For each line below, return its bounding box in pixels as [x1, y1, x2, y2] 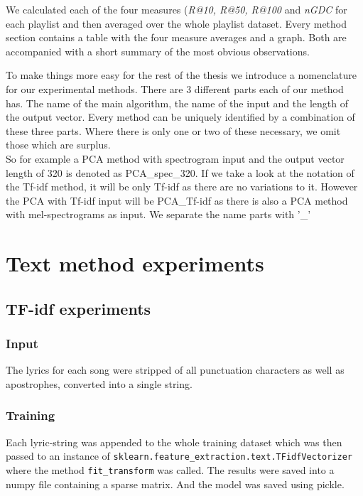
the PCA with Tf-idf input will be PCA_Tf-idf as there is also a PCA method [6, 193, 348, 207]
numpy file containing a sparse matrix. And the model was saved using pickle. [6, 476, 345, 491]
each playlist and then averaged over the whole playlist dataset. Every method [6, 16, 347, 31]
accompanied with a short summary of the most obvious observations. [6, 43, 310, 58]
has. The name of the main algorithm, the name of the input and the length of [6, 95, 348, 110]
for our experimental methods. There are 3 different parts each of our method [6, 81, 344, 96]
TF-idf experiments [6, 297, 151, 319]
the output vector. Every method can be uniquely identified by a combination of [6, 109, 355, 124]
